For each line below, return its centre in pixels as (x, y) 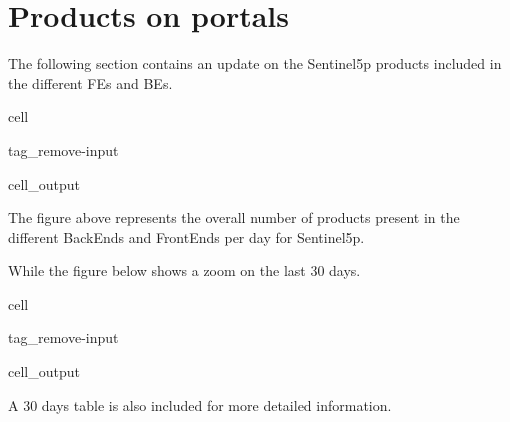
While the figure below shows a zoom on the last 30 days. (184, 270)
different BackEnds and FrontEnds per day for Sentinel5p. (186, 236)
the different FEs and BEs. (90, 82)
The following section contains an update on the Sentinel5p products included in (255, 63)
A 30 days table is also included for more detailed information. (200, 404)
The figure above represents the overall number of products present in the (234, 217)
